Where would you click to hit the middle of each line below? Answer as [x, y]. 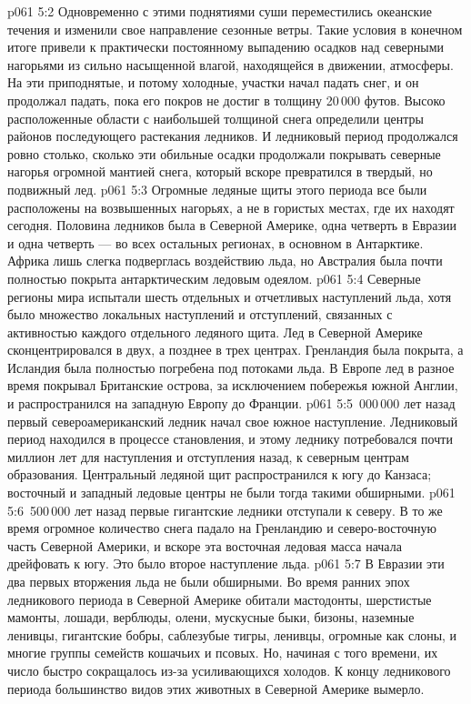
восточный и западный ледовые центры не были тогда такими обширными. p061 [231, 493]
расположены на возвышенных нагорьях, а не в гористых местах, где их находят [231, 207]
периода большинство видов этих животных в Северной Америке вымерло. [216, 688]
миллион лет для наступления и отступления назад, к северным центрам [208, 456]
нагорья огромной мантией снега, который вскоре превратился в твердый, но [220, 171]
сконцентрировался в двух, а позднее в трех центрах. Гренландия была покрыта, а [235, 350]
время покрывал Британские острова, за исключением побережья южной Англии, [233, 385]
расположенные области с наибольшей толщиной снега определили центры [215, 118]
